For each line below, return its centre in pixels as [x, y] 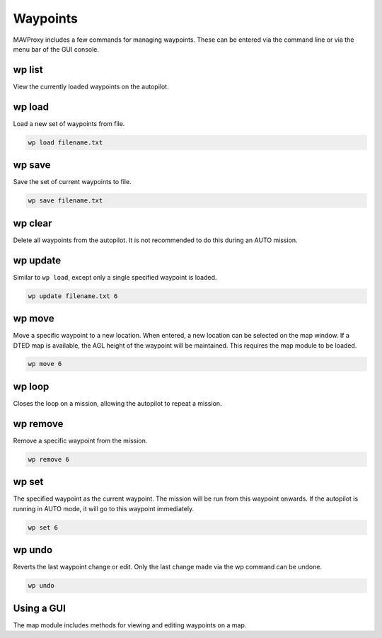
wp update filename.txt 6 [73, 296]
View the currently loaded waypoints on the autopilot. [91, 86]
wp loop [31, 386]
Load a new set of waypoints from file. [69, 123]
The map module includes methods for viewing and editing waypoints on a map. [130, 625]
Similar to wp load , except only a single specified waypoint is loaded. [115, 277]
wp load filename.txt [65, 142]
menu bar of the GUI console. [56, 49]
